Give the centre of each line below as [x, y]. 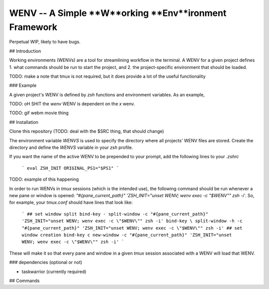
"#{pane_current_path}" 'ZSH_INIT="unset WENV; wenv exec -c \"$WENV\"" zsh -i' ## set [132, 228]
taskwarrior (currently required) [54, 272]
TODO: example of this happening [44, 179]
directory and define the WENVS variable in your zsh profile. [71, 148]
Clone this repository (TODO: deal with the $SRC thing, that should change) [87, 131]
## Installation [24, 122]
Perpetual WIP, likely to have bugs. [45, 42]
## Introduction [25, 51]
